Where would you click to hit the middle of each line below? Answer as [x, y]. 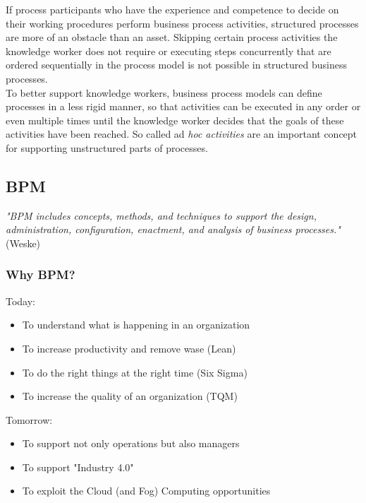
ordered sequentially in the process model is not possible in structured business [176, 65]
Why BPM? [41, 274]
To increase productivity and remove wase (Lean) [129, 348]
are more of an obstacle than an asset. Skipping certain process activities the [172, 37]
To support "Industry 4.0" [78, 467]
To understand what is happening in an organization [136, 325]
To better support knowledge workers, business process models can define [164, 92]
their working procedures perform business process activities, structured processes [182, 23]
